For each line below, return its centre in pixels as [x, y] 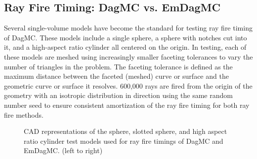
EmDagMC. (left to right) [63, 150]
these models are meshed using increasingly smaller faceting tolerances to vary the [128, 56]
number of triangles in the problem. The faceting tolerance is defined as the [118, 66]
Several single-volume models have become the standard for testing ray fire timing [128, 28]
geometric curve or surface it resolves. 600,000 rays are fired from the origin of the [128, 85]
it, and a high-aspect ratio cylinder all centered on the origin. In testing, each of [125, 47]
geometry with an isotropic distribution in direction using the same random [118, 95]
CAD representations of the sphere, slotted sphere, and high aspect [126, 131]
